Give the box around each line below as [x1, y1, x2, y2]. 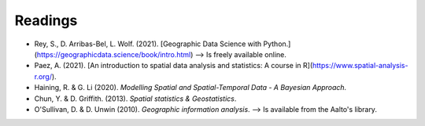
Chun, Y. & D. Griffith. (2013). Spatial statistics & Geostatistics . [34, 94, 237, 103]
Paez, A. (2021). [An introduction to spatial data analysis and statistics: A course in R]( [34, 61, 313, 70]
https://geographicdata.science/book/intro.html [36, 49, 191, 59]
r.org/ [34, 71, 53, 81]
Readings [14, 12, 78, 29]
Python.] [263, 39, 291, 49]
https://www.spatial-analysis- [312, 61, 408, 70]
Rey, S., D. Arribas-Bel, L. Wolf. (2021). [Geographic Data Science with [34, 39, 262, 49]
